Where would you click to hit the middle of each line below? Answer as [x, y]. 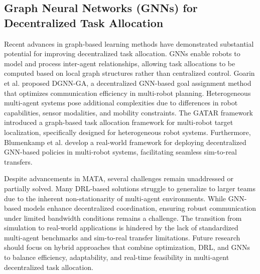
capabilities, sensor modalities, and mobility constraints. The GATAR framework [128, 112]
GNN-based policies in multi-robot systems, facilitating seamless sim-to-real [120, 152]
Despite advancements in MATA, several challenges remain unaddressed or [119, 178]
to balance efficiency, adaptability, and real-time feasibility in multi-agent [117, 257]
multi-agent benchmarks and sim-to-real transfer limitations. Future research [122, 237]
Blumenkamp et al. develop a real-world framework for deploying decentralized [125, 142]
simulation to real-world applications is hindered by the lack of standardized [121, 228]
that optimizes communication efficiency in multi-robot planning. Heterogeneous [127, 93]
